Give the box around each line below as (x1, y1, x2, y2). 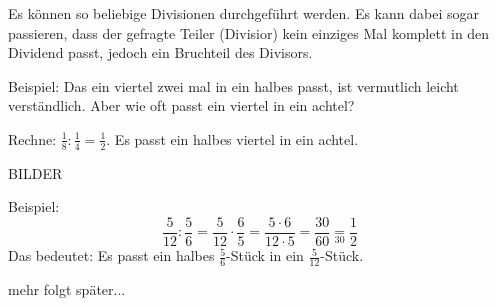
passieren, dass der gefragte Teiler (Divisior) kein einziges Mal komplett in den (8, 22, 490, 43)
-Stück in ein (226, 245, 304, 266)
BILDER (8, 162, 63, 183)
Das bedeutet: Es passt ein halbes (8, 245, 215, 266)
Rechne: (8, 128, 57, 149)
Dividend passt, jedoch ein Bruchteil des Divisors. (8, 42, 313, 63)
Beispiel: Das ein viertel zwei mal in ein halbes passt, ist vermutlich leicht (8, 75, 459, 96)
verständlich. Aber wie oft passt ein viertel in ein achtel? (8, 95, 355, 116)
